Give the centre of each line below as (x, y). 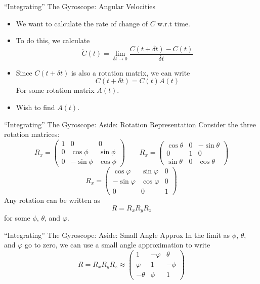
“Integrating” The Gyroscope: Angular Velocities (80, 6)
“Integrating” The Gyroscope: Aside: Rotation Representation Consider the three (130, 124)
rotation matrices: (32, 134)
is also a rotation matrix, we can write (131, 72)
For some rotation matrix (55, 90)
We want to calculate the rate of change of (82, 23)
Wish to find (35, 107)
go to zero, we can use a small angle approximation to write (118, 245)
